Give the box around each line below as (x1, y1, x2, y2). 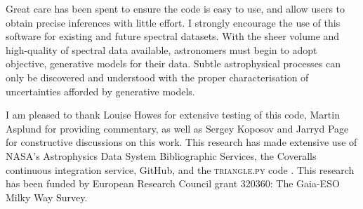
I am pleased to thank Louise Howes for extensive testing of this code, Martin (6, 107, 340, 122)
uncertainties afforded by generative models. (6, 83, 195, 98)
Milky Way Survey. (6, 189, 88, 204)
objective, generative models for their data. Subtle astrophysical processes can (6, 56, 341, 71)
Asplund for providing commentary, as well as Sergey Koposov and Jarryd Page (6, 121, 349, 135)
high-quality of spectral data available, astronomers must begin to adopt (6, 42, 317, 57)
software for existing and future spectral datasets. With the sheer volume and (6, 29, 340, 43)
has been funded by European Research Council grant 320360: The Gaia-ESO (6, 176, 340, 191)
